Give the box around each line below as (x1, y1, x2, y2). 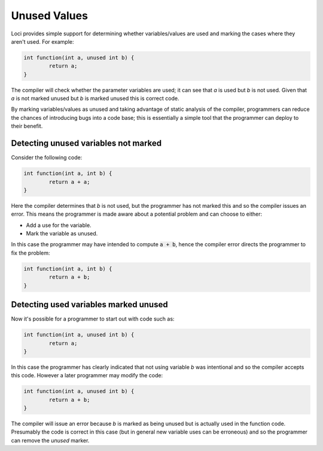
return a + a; (48, 178, 90, 185)
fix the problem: (11, 249, 50, 256)
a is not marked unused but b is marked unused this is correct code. (11, 95, 179, 102)
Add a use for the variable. (26, 222, 92, 229)
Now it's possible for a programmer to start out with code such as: (11, 315, 175, 323)
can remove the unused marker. (11, 437, 90, 444)
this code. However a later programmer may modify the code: (11, 372, 163, 379)
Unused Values (11, 9, 88, 22)
